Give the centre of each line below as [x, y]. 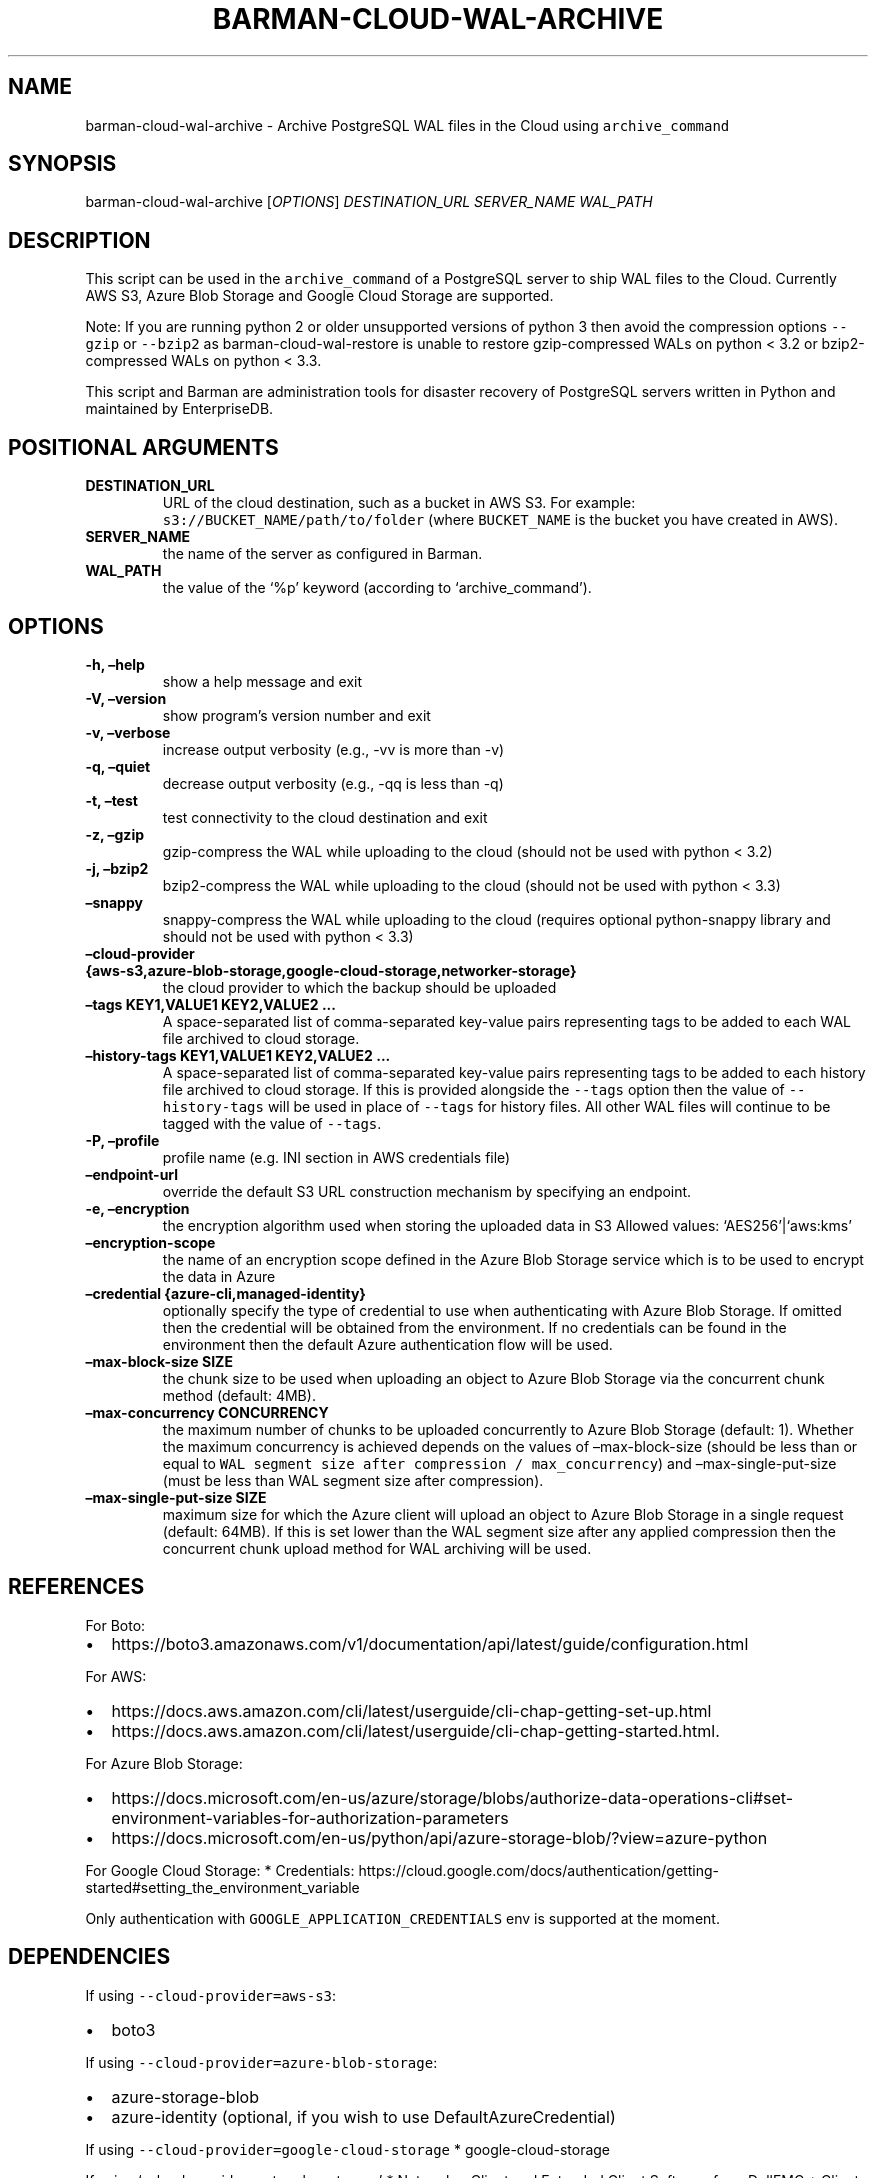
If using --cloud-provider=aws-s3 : [211, 1995]
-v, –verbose [128, 732]
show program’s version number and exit [296, 715]
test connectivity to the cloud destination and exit [325, 817]
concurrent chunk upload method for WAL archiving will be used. [377, 1548]
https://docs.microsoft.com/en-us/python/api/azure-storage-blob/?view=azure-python [439, 1837]
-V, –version [126, 698]
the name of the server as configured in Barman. [322, 554]
